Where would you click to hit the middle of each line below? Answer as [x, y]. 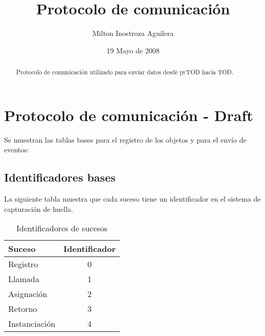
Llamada [24, 279]
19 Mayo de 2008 [133, 50]
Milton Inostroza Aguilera [133, 33]
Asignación [28, 294]
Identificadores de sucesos [62, 228]
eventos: [17, 150]
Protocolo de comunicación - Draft [129, 115]
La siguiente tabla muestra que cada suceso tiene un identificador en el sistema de [132, 199]
